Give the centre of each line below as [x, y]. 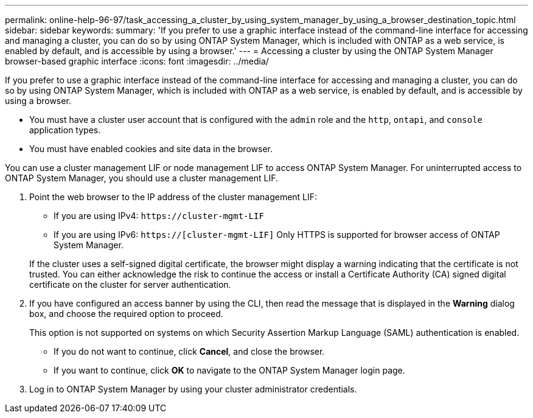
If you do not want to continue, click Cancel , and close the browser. [189, 351]
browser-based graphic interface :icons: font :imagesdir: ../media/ [137, 61]
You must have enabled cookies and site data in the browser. [151, 149]
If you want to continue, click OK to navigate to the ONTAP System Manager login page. [229, 370]
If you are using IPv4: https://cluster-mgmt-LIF [159, 216]
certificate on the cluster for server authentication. [130, 284]
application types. [65, 130]
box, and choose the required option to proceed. [126, 314]
